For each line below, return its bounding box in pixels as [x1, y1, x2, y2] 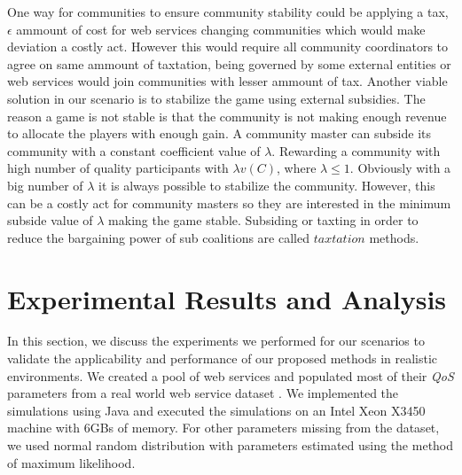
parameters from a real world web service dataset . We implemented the [7, 384, 399, 402]
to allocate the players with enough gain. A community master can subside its [7, 124, 431, 143]
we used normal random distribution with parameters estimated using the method [7, 436, 454, 454]
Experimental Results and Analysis [7, 280, 447, 316]
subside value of [7, 211, 93, 230]
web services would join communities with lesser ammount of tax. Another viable [7, 72, 448, 90]
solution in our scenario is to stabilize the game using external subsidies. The [7, 89, 426, 107]
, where [277, 159, 317, 177]
